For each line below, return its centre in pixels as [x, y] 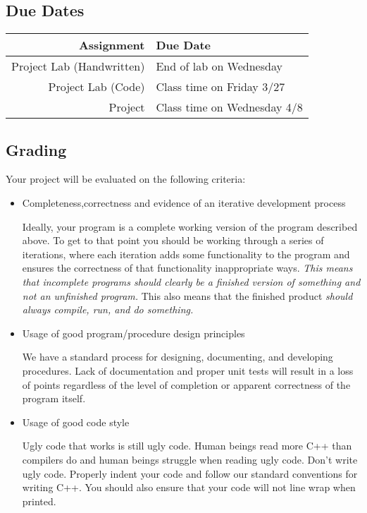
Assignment [112, 45]
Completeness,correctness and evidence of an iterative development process [184, 203]
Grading [36, 149]
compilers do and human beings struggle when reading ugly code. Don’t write [190, 459]
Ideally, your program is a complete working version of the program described [190, 226]
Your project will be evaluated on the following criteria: [126, 179]
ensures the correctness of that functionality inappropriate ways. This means [187, 268]
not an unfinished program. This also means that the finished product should [187, 295]
